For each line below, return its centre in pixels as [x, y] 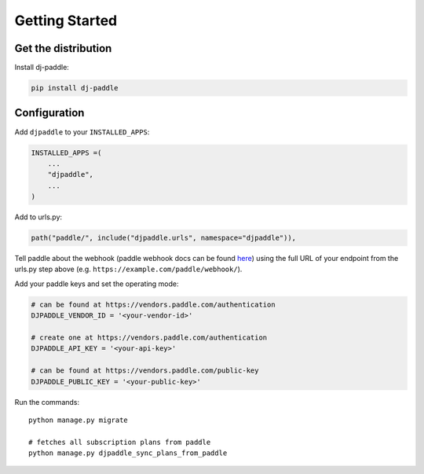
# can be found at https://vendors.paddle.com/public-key [145, 371]
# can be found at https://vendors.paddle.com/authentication [153, 304]
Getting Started [66, 20]
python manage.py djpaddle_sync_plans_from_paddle [128, 453]
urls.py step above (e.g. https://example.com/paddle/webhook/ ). [128, 269]
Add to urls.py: [38, 217]
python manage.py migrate [79, 420]
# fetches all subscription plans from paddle [120, 442]
